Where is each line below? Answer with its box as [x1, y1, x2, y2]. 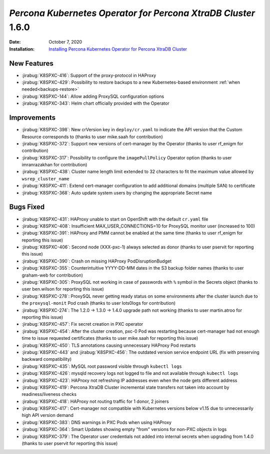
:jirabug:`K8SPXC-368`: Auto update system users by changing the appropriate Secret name [21, 189, 212, 195]
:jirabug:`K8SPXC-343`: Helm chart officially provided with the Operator [21, 100, 169, 106]
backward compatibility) [21, 356, 72, 362]
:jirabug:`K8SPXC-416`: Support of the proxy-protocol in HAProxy [21, 72, 156, 78]
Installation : [9, 46, 35, 52]
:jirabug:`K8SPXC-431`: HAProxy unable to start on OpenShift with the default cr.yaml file [21, 216, 208, 222]
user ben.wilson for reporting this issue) [21, 286, 104, 292]
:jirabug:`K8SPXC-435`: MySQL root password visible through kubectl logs [21, 363, 182, 369]
